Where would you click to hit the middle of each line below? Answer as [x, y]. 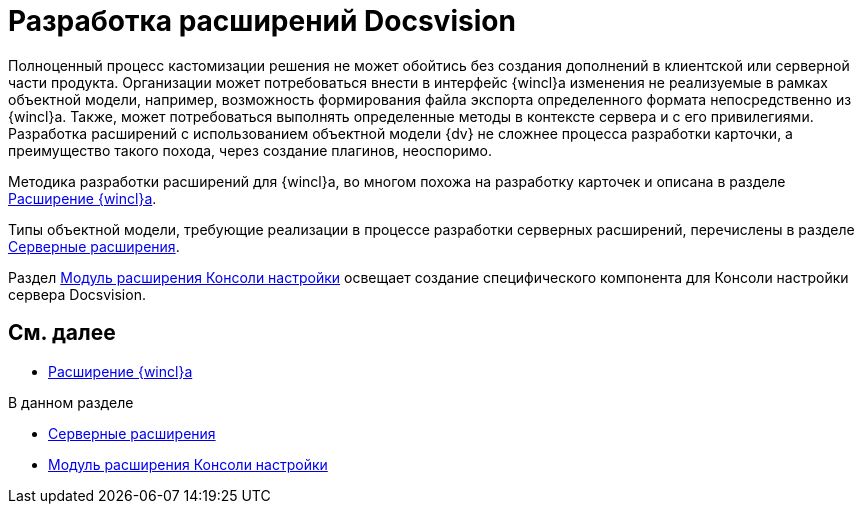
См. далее [62, 333]
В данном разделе [71, 402]
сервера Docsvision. [77, 294]
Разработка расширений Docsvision [262, 21]
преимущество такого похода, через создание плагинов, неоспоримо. [250, 150]
